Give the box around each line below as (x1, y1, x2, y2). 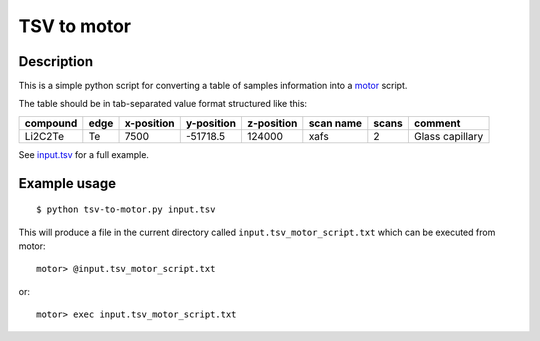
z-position (246, 116, 298, 130)
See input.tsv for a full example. (18, 148, 150, 160)
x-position (124, 116, 175, 130)
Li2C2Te (24, 129, 65, 143)
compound (24, 116, 78, 130)
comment (413, 116, 461, 130)
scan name (308, 116, 363, 130)
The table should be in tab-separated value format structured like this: (18, 98, 308, 110)
